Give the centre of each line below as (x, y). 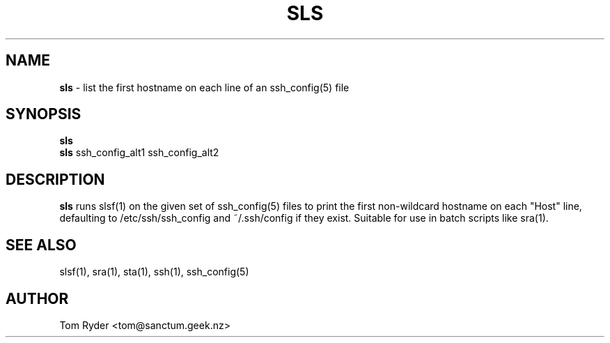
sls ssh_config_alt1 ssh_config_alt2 (139, 153)
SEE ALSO (41, 245)
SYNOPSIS (44, 114)
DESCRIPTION (55, 179)
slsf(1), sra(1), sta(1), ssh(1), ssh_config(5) (154, 272)
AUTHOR (37, 298)
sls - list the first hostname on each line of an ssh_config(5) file (204, 87)
